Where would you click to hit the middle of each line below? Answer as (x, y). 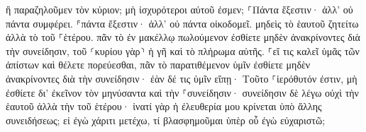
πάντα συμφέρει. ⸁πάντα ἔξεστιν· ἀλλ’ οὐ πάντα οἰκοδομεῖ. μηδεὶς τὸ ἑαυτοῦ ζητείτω (182, 23)
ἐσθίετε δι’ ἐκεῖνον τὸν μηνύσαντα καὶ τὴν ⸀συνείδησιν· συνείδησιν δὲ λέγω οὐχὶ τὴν (182, 92)
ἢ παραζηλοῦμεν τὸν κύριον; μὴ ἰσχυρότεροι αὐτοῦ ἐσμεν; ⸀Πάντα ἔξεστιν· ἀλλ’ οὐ (179, 9)
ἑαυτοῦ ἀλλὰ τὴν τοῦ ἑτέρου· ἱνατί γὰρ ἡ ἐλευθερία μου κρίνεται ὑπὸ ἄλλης (164, 106)
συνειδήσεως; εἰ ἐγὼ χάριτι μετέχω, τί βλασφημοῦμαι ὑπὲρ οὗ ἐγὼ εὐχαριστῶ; (166, 120)
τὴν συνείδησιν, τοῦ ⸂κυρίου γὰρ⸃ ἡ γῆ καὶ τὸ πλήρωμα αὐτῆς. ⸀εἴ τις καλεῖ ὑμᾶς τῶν (183, 50)
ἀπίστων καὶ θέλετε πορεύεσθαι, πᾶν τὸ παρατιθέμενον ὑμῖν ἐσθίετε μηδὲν (158, 65)
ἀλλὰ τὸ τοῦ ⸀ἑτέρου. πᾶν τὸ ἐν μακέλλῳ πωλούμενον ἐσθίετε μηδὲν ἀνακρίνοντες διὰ (183, 37)
